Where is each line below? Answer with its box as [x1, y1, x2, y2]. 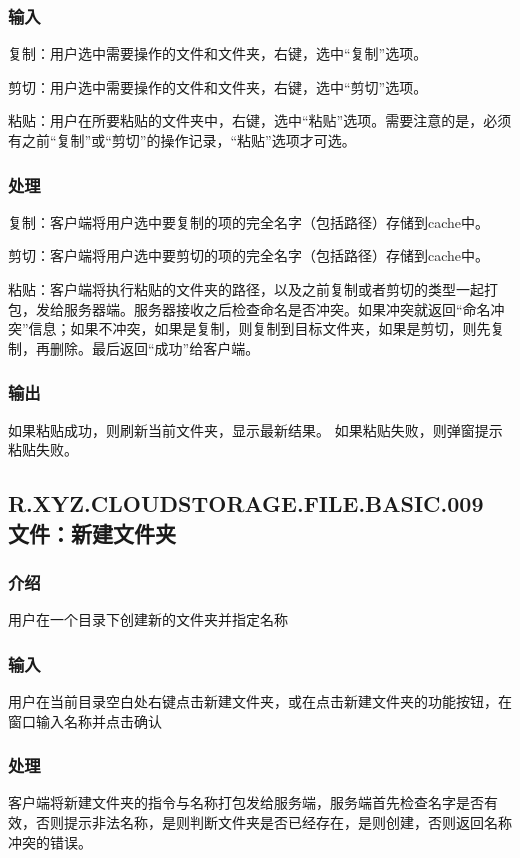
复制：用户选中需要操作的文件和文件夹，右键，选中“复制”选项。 [8, 43, 428, 64]
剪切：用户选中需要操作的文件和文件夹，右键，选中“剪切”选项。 [8, 76, 428, 97]
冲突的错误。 [8, 831, 92, 852]
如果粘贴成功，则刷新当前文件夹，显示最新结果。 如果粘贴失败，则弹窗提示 [8, 419, 503, 440]
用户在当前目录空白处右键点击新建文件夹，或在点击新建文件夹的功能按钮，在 [8, 690, 512, 711]
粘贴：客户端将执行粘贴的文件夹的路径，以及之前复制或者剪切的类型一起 [8, 279, 484, 299]
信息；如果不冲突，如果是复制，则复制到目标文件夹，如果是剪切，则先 [28, 318, 491, 339]
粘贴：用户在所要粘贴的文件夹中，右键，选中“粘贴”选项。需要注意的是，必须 [8, 110, 512, 131]
